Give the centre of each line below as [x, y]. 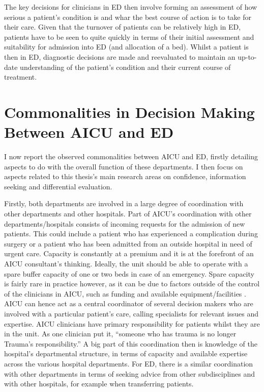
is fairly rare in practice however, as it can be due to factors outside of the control [132, 284]
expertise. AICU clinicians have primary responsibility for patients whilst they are [132, 323]
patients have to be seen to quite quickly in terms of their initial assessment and [129, 36]
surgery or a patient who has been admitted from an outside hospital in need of [128, 243]
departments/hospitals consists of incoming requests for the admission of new [125, 223]
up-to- [247, 56]
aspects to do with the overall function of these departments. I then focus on [124, 166]
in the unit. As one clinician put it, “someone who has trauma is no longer [120, 334]
